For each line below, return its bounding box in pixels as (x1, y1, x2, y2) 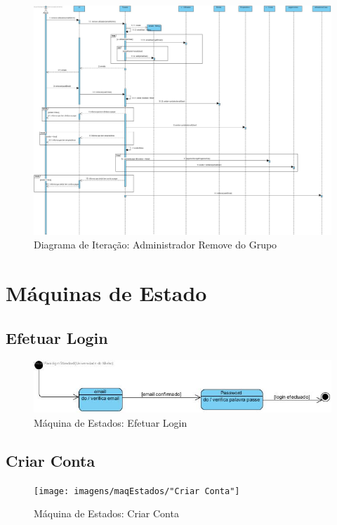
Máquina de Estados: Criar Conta (34, 506, 179, 521)
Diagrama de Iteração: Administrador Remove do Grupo (34, 237, 277, 252)
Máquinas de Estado (6, 279, 207, 307)
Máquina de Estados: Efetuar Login (34, 415, 187, 430)
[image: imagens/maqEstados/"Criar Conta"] (34, 486, 240, 496)
